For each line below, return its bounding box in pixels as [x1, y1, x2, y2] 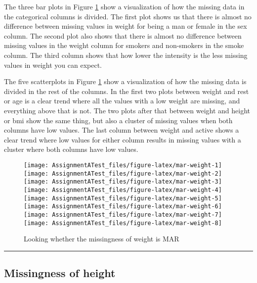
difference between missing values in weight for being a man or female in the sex [4, 21, 247, 31]
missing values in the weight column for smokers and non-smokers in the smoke [4, 40, 244, 50]
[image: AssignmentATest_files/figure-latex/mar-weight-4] [24, 186, 222, 193]
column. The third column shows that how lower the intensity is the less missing [4, 49, 248, 60]
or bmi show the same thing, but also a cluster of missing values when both [4, 115, 233, 125]
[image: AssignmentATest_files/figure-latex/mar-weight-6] [24, 203, 222, 210]
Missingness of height [4, 265, 116, 281]
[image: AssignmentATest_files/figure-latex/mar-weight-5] [24, 194, 222, 202]
